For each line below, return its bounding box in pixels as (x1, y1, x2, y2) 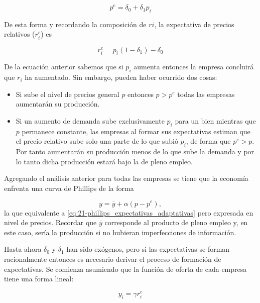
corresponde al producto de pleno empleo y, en (104, 217, 248, 228)
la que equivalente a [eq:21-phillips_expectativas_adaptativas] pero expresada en (4, 207, 253, 218)
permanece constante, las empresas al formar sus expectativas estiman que (22, 126, 250, 136)
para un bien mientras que (175, 116, 256, 126)
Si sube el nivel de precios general (16, 88, 119, 99)
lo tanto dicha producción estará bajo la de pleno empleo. (16, 156, 193, 166)
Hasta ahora (4, 244, 42, 254)
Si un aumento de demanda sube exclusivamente (16, 116, 165, 126)
